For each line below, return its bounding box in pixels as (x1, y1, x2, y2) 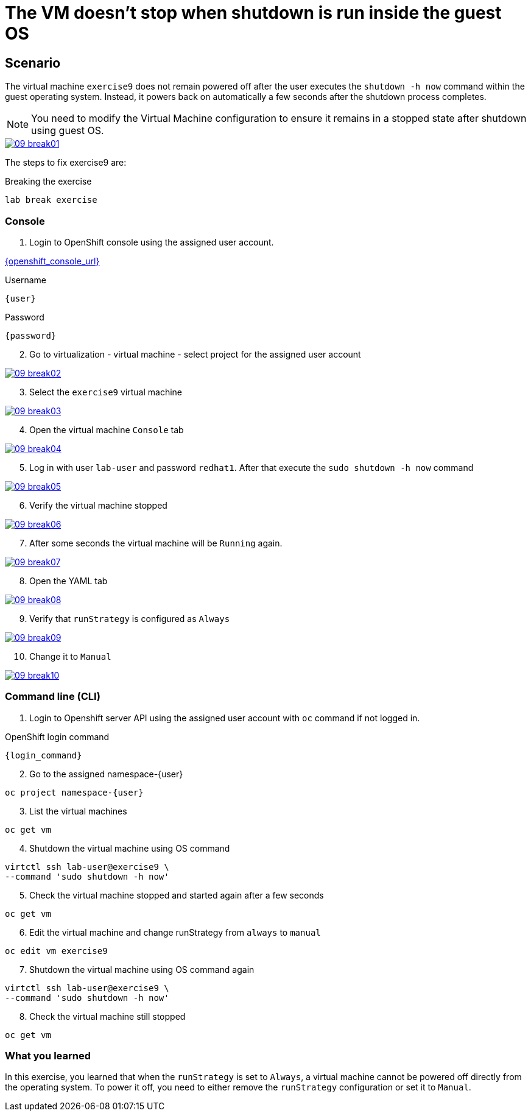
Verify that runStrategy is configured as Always (29, 613, 230, 624)
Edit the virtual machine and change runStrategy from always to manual (29, 927, 321, 938)
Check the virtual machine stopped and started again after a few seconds (29, 889, 324, 900)
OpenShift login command (5, 731, 110, 742)
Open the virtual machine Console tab (29, 424, 184, 435)
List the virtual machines (29, 805, 127, 816)
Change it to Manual (29, 651, 111, 662)
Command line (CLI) (5, 690, 100, 703)
